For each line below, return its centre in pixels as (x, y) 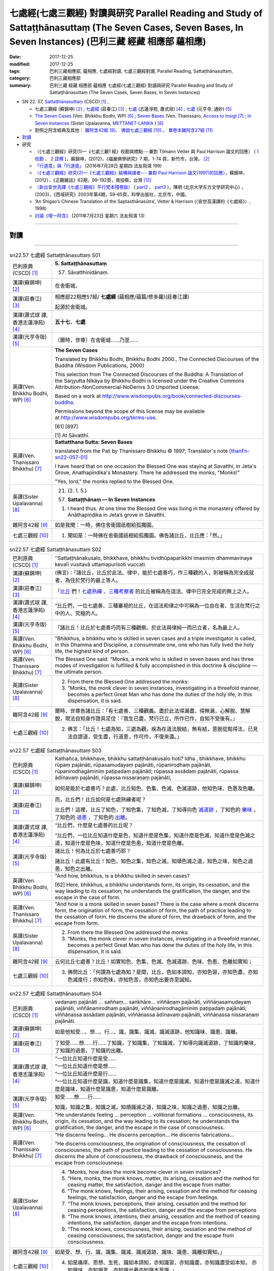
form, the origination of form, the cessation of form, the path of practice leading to (153, 911)
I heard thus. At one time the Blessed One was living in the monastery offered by (164, 508)
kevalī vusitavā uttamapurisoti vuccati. (101, 564)
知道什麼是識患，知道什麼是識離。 (121, 1089)
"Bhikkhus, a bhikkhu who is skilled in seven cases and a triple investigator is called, (156, 638)
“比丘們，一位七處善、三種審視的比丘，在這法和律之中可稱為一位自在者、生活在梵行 (155, 606)
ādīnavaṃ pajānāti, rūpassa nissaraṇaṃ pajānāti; (113, 778)
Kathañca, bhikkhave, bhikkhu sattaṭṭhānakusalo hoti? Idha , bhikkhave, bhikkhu (150, 759)
